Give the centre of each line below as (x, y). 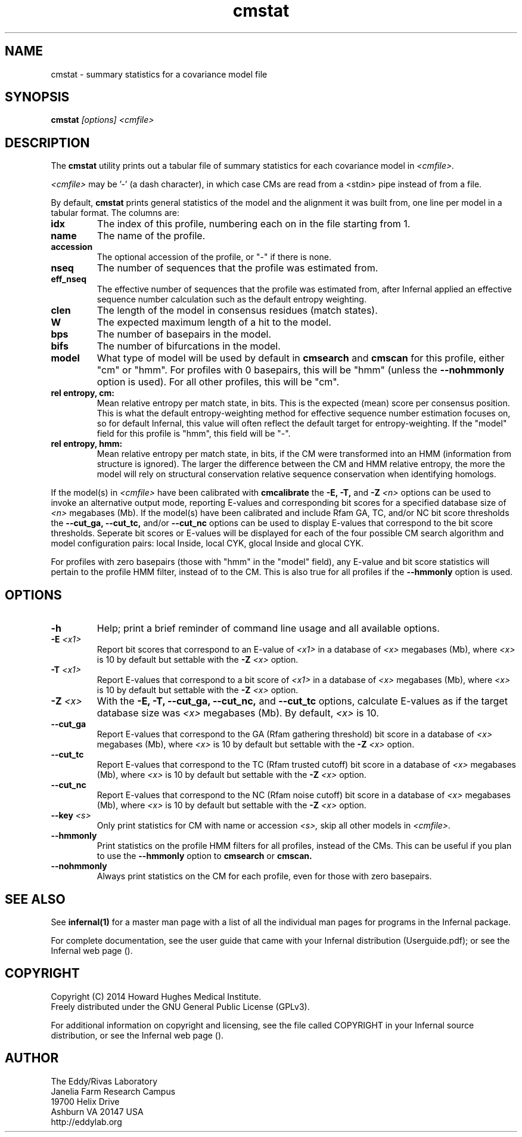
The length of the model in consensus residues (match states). (237, 310)
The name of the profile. (151, 236)
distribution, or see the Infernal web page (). (137, 1035)
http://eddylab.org (86, 1121)
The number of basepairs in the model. (184, 334)
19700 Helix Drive (85, 1101)
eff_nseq (69, 279)
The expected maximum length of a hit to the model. (214, 322)
